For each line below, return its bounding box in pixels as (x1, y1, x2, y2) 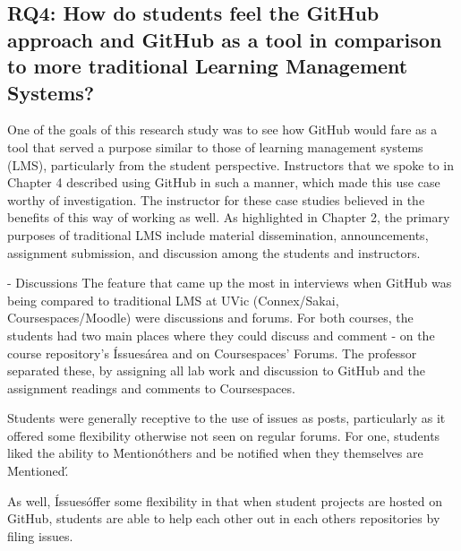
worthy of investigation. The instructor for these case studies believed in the (7, 190, 425, 209)
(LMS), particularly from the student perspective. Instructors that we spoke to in (7, 155, 455, 174)
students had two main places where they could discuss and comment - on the (7, 325, 435, 344)
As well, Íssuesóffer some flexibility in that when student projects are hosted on (7, 491, 443, 510)
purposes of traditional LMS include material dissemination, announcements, (7, 225, 429, 244)
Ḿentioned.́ (7, 461, 69, 480)
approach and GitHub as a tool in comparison (7, 25, 442, 53)
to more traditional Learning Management (7, 52, 408, 80)
